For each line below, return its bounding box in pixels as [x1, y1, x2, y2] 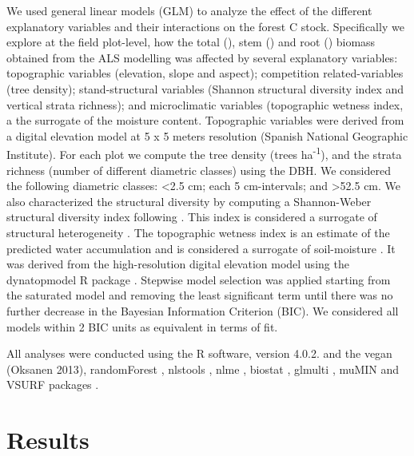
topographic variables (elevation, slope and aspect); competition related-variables [6, 65, 404, 81]
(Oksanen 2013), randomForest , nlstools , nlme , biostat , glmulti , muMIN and [6, 360, 400, 377]
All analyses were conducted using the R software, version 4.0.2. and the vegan [6, 345, 392, 362]
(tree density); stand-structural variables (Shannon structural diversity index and [6, 80, 404, 97]
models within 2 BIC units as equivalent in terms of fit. [6, 318, 278, 335]
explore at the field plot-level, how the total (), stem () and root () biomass [6, 34, 376, 50]
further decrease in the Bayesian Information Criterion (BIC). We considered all [6, 302, 399, 319]
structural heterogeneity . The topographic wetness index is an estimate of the [6, 224, 390, 240]
